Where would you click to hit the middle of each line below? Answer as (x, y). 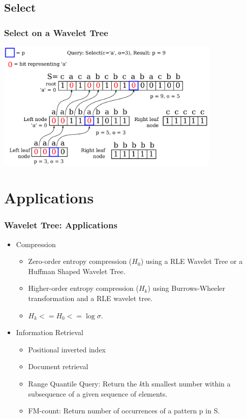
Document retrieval (58, 366)
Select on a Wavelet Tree (56, 32)
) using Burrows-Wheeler (186, 288)
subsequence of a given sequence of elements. (98, 393)
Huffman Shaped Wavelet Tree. (77, 271)
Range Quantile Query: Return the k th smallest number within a (129, 384)
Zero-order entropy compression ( (80, 261)
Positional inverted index (67, 349)
